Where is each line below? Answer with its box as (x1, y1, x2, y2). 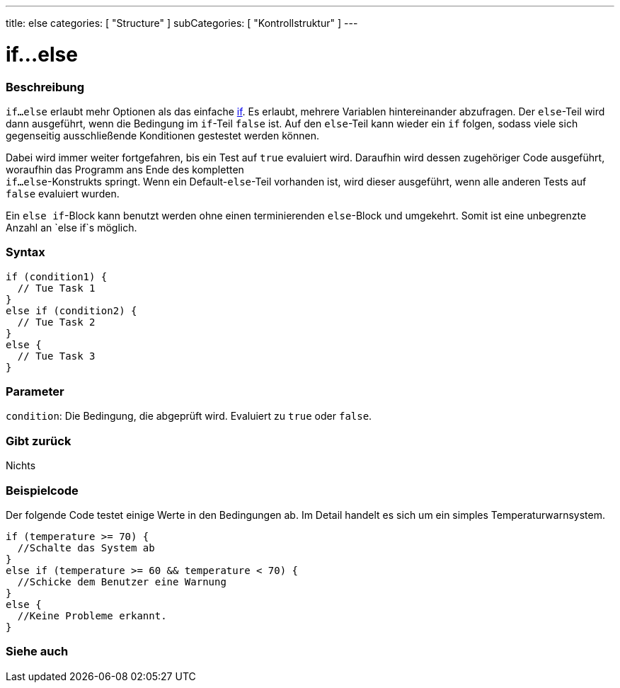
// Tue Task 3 (17, 350, 96, 362)
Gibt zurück (6, 433, 71, 448)
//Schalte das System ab (17, 541, 155, 554)
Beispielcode (6, 483, 79, 498)
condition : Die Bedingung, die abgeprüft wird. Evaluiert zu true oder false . (6, 410, 372, 423)
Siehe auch (6, 644, 69, 659)
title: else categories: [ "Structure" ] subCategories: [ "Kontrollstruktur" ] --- (6, 17, 358, 29)
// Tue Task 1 (17, 282, 96, 294)
